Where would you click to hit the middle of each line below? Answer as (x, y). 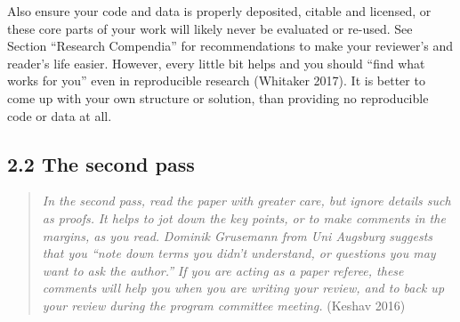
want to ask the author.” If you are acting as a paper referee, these (223, 270)
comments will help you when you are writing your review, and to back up (243, 288)
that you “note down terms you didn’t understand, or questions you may (239, 253)
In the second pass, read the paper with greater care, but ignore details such (246, 201)
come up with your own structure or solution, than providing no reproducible (218, 97)
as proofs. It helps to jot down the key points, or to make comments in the (244, 217)
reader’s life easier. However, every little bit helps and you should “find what (216, 63)
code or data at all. (60, 115)
